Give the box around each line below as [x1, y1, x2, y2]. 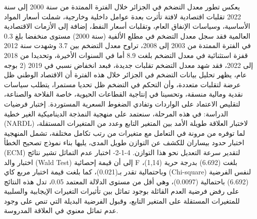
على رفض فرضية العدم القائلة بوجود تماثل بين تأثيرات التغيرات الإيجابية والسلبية [4, 186, 239, 196]
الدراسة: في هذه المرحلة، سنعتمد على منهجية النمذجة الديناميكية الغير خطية [4, 108, 228, 118]
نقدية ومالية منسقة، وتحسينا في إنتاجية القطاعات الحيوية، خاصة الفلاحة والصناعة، [4, 89, 243, 99]
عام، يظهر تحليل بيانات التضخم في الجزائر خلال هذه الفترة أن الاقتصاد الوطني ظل [4, 69, 247, 80]
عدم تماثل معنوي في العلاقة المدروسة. [4, 205, 119, 216]
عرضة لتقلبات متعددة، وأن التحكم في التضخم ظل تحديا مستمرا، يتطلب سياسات [4, 79, 241, 89]
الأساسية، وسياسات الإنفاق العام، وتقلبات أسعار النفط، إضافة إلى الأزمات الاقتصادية [4, 21, 251, 31]
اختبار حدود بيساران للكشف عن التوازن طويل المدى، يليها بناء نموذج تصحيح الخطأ [4, 137, 245, 148]
